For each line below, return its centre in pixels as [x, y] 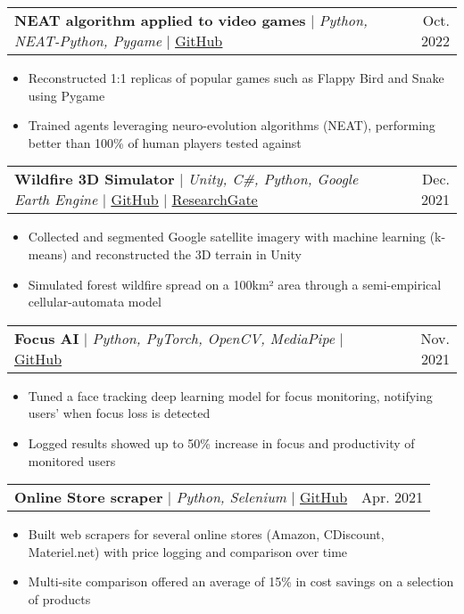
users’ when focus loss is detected [119, 413]
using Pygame [66, 95]
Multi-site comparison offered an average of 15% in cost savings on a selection [241, 581]
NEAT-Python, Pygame [88, 41]
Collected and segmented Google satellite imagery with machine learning [227, 237]
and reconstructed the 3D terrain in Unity [186, 254]
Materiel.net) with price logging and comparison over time [188, 551]
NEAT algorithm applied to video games [160, 20]
